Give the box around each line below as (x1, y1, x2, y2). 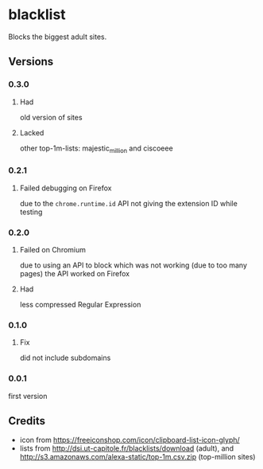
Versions (8, 55, 54, 68)
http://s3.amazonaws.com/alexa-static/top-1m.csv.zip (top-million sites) (19, 452, 256, 462)
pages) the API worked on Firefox (19, 269, 130, 279)
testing (19, 207, 43, 217)
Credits (8, 414, 46, 428)
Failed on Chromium (19, 245, 86, 255)
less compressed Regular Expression (19, 300, 141, 310)
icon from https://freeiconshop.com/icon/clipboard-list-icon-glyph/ (19, 436, 240, 445)
